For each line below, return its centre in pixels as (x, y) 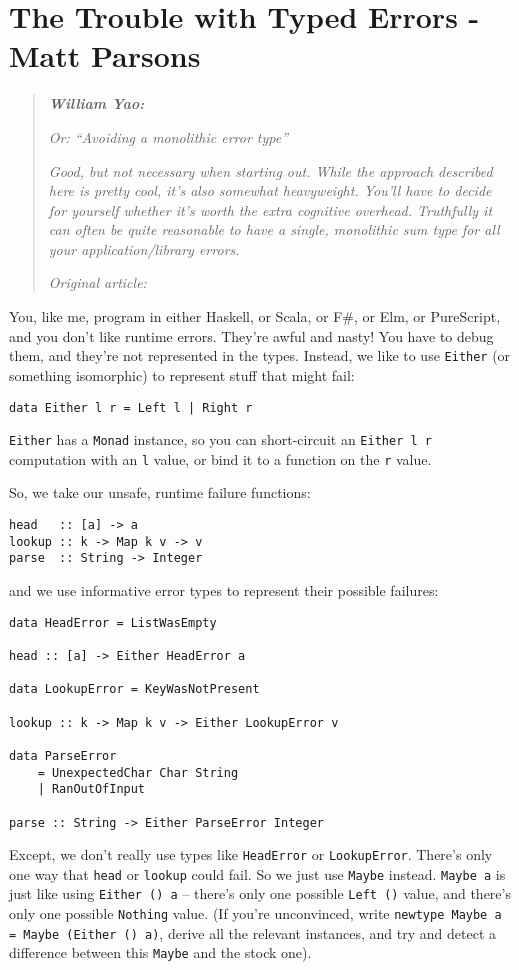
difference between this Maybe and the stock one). (160, 952)
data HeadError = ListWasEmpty (113, 622)
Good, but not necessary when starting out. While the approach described (270, 170)
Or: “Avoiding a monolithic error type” (168, 136)
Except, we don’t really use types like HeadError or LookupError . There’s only (251, 854)
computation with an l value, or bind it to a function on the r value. (220, 458)
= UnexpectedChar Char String (138, 772)
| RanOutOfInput (91, 789)
